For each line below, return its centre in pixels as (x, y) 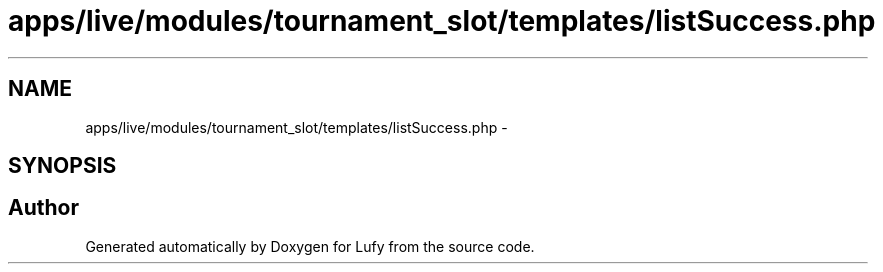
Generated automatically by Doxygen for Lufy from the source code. (310, 246)
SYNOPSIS (62, 166)
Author (43, 208)
